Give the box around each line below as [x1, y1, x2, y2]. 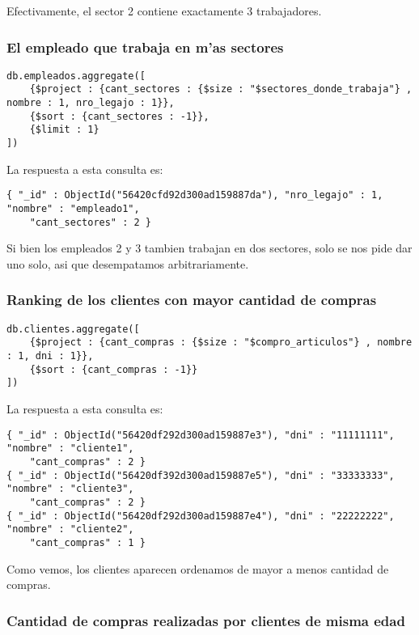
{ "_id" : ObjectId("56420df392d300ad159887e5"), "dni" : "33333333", [6, 469, 395, 481]
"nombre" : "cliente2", [6, 523, 134, 536]
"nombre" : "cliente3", [6, 483, 134, 495]
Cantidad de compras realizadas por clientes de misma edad [6, 610, 405, 630]
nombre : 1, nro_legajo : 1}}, [6, 97, 175, 109]
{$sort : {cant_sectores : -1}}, [29, 110, 209, 122]
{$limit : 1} [29, 124, 99, 136]
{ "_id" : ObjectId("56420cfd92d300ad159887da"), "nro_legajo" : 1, [6, 189, 383, 201]
